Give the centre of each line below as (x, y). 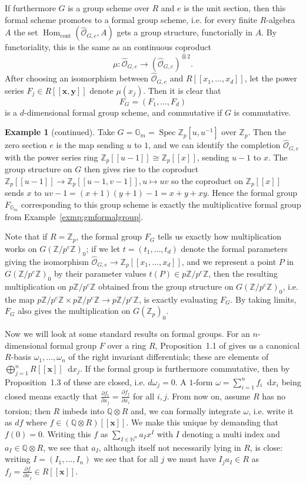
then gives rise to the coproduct (141, 169)
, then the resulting (243, 273)
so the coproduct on (207, 180)
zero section (26, 145)
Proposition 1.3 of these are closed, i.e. (75, 381)
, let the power (271, 78)
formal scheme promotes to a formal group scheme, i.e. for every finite (131, 19)
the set (26, 32)
